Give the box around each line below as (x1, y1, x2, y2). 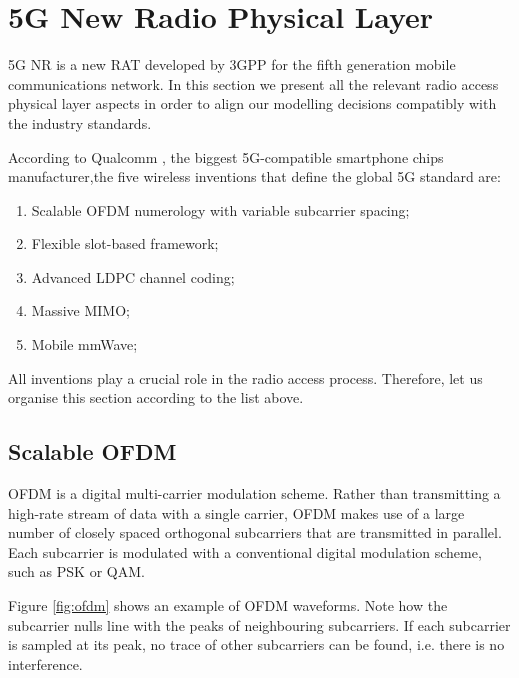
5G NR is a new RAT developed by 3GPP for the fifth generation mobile (8, 54, 456, 75)
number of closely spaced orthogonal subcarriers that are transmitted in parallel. (8, 522, 502, 543)
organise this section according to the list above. (8, 387, 304, 408)
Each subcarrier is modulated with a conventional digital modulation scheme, (8, 541, 482, 562)
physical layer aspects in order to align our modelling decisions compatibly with (8, 93, 497, 114)
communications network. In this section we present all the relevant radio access (8, 73, 499, 94)
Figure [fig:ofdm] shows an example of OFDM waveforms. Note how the (8, 595, 448, 616)
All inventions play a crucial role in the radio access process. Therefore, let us (8, 367, 483, 388)
